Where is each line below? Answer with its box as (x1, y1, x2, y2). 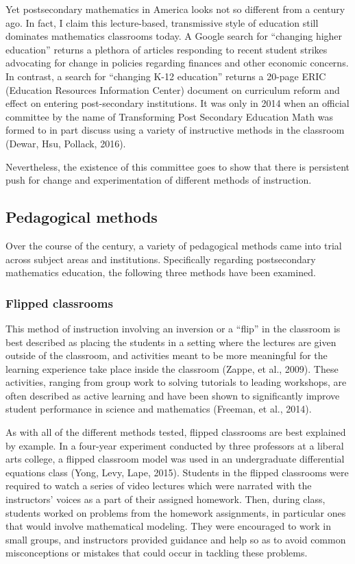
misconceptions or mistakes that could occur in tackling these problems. (5, 545, 308, 560)
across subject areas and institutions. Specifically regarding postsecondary (5, 252, 316, 266)
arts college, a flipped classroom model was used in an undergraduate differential (5, 452, 345, 466)
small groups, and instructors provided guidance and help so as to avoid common (5, 532, 346, 546)
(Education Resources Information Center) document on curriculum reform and (5, 82, 340, 97)
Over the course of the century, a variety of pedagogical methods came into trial (5, 238, 342, 252)
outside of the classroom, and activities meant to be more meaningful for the (5, 348, 328, 363)
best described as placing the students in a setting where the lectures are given (5, 334, 336, 349)
